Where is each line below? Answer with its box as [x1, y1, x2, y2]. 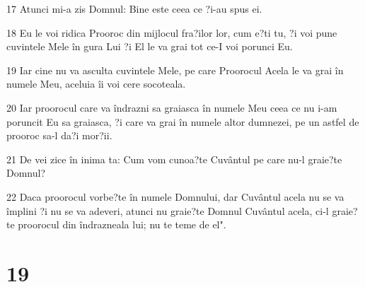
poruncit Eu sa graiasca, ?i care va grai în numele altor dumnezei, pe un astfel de [6, 114, 359, 129]
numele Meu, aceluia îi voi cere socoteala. [6, 76, 186, 91]
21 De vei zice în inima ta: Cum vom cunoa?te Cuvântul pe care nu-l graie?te [6, 151, 342, 166]
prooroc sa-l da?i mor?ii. [6, 128, 112, 143]
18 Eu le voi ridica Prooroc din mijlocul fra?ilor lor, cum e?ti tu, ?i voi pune [6, 25, 337, 40]
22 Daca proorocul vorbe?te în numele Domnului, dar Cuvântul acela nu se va [6, 189, 344, 204]
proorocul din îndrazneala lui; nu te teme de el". [18, 217, 226, 232]
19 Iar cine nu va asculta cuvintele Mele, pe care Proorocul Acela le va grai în [6, 62, 344, 77]
